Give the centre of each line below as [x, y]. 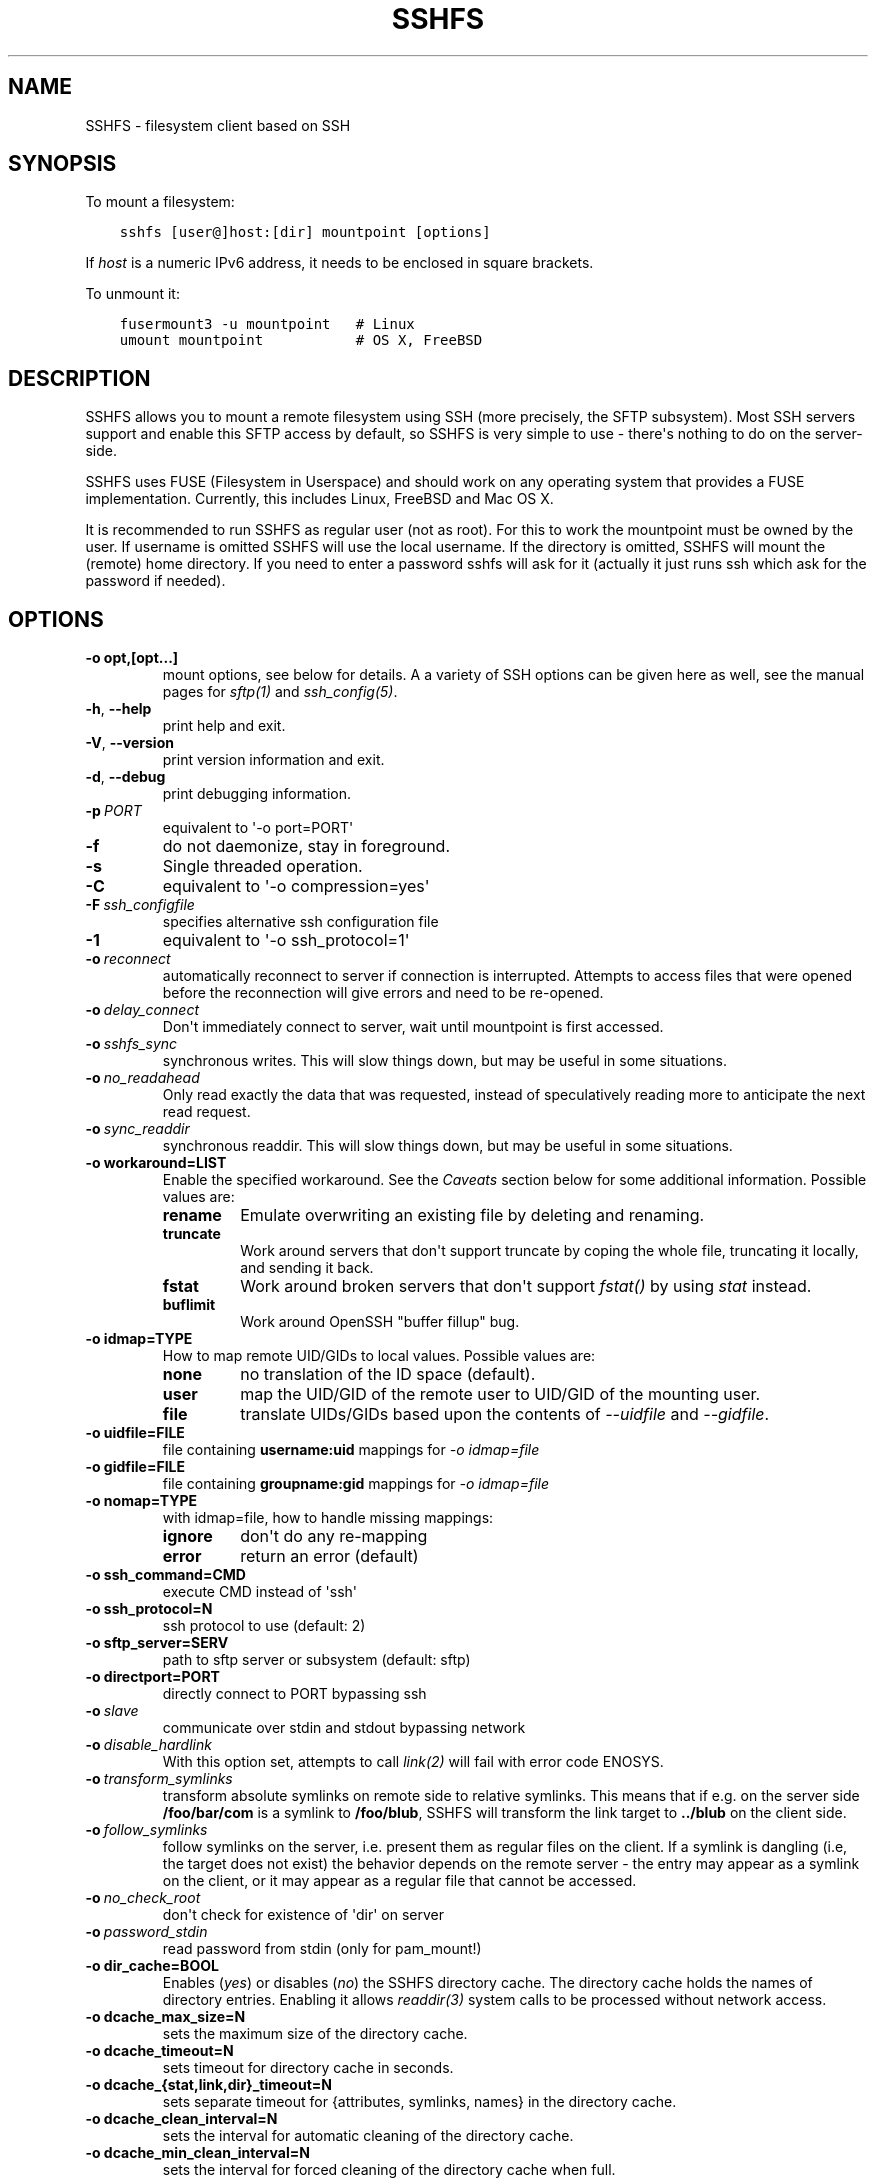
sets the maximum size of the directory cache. [315, 2034]
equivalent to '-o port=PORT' [258, 828]
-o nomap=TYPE [141, 1501]
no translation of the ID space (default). [388, 1374]
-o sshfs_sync [131, 1044]
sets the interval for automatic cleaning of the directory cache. [368, 2136]
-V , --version [129, 743]
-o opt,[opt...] [132, 658]
